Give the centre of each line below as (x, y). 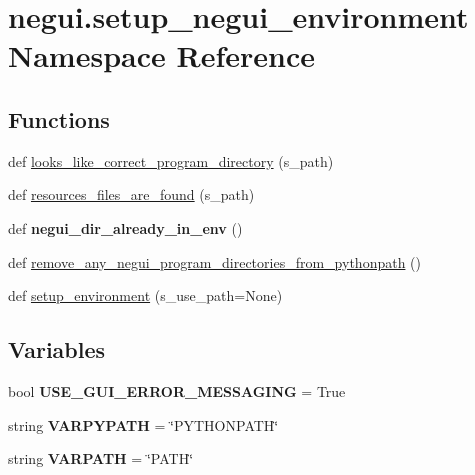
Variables (57, 349)
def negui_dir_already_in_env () (125, 227)
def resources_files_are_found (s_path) (131, 194)
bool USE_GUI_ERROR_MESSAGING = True (177, 390)
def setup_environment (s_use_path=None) (145, 295)
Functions (59, 118)
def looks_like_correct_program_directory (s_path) (171, 160)
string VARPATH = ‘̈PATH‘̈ (101, 458)
